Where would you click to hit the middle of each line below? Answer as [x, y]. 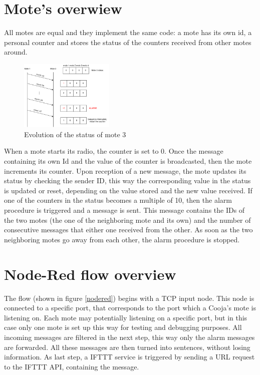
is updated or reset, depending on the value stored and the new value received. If [128, 190]
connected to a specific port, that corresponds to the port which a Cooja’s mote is [130, 308]
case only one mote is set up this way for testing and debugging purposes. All [123, 327]
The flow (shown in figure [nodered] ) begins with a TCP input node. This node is [129, 298]
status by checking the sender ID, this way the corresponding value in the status [127, 180]
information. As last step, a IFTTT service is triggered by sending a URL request [129, 357]
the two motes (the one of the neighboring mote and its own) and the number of [127, 220]
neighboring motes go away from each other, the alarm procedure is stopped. [122, 239]
